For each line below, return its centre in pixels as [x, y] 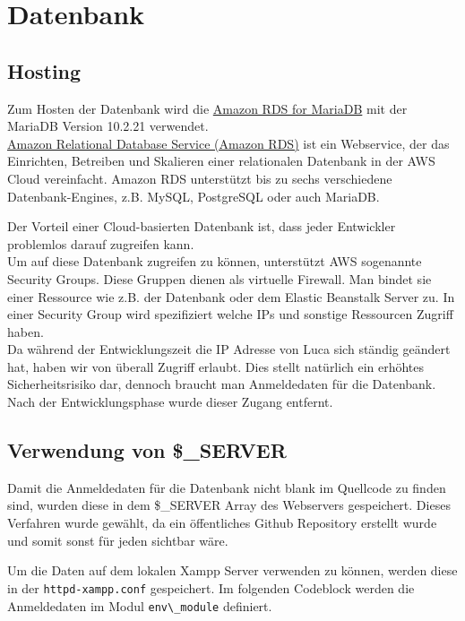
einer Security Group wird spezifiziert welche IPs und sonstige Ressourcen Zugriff [230, 314]
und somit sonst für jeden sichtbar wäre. [118, 540]
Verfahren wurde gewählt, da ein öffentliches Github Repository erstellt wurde [222, 523]
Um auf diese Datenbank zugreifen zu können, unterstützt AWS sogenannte [215, 261]
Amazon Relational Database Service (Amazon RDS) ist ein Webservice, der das [228, 143]
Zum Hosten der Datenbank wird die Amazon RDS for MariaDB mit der [207, 108]
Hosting [44, 70]
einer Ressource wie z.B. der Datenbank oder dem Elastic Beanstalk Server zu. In [231, 296]
